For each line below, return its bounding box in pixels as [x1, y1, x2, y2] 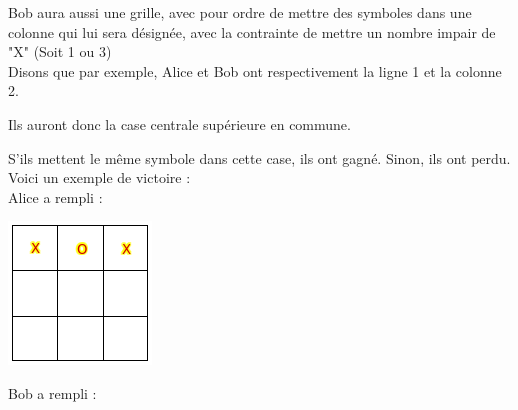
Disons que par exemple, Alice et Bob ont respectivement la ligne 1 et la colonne [8, 60, 502, 81]
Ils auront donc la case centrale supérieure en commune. [8, 113, 351, 134]
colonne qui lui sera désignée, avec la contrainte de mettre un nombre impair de [8, 21, 496, 42]
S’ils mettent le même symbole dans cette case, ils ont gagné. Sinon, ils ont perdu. [8, 147, 511, 168]
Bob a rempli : [8, 382, 97, 403]
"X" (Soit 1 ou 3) [8, 41, 112, 62]
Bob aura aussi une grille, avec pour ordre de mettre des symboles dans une [8, 2, 472, 22]
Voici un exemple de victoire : [8, 167, 191, 188]
